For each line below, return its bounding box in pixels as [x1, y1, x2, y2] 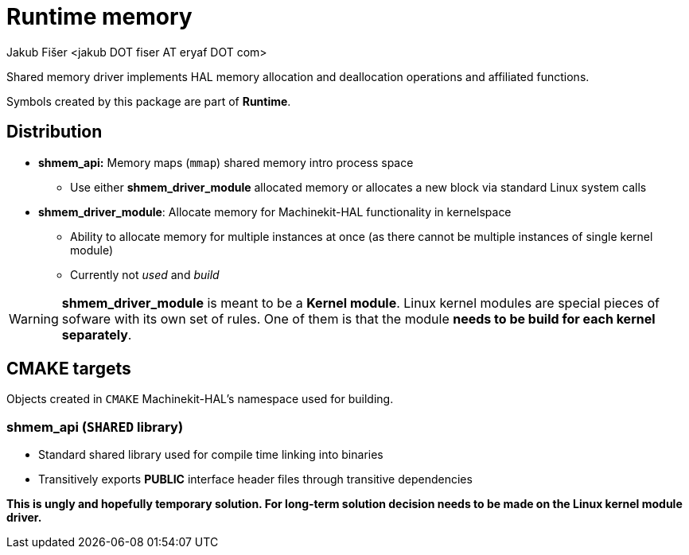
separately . [61, 326, 132, 343]
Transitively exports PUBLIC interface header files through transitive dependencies [38, 472, 473, 487]
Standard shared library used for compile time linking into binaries [38, 448, 383, 462]
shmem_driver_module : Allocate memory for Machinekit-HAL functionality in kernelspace [38, 204, 512, 219]
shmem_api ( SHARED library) [6, 418, 184, 435]
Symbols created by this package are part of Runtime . [6, 94, 291, 108]
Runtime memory [6, 3, 193, 30]
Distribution [6, 122, 103, 142]
